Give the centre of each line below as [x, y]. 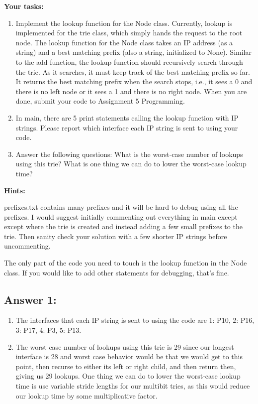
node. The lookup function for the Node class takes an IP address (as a [124, 42]
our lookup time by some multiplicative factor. [86, 395]
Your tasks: [24, 6]
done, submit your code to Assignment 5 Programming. [100, 101]
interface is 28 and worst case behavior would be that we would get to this [129, 356]
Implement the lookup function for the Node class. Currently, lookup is [124, 23]
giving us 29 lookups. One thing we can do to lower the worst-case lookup [128, 376]
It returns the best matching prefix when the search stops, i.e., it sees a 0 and [134, 81]
